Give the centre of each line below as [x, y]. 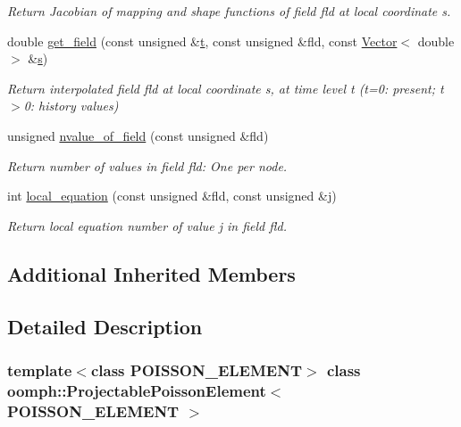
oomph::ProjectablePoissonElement [137, 390]
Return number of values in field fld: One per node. [147, 165]
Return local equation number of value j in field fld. [147, 225]
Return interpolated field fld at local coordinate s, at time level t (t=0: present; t [226, 88]
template [40, 370]
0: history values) [71, 106]
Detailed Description [105, 326]
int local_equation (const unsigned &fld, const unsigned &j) [172, 196]
